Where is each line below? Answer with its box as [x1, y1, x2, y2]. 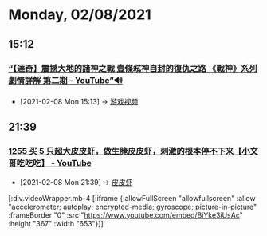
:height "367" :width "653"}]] [8, 218, 104, 228]
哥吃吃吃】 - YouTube [8, 158, 92, 169]
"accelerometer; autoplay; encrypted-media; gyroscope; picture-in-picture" [8, 202, 257, 211]
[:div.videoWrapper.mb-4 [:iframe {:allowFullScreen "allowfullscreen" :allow [8, 193, 257, 203]
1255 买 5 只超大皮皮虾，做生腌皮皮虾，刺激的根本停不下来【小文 [8, 146, 259, 157]
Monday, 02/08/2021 [8, 6, 151, 24]
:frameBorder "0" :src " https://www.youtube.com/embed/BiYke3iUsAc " [8, 210, 243, 220]
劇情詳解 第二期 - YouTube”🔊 [8, 74, 124, 85]
